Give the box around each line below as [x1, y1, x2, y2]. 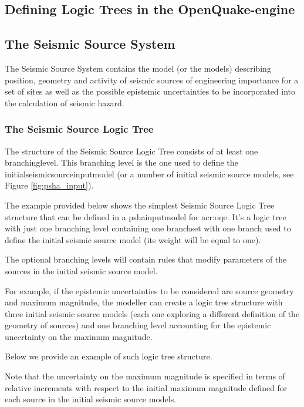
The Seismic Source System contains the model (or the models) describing [5, 62, 271, 74]
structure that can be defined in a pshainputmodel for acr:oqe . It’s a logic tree [5, 210, 286, 223]
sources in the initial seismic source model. [5, 264, 158, 277]
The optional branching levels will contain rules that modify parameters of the [5, 253, 287, 265]
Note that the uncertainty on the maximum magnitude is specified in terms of [5, 370, 285, 382]
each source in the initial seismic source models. [5, 393, 177, 405]
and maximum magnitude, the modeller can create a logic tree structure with [5, 296, 283, 308]
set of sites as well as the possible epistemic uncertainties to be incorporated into [5, 85, 296, 97]
